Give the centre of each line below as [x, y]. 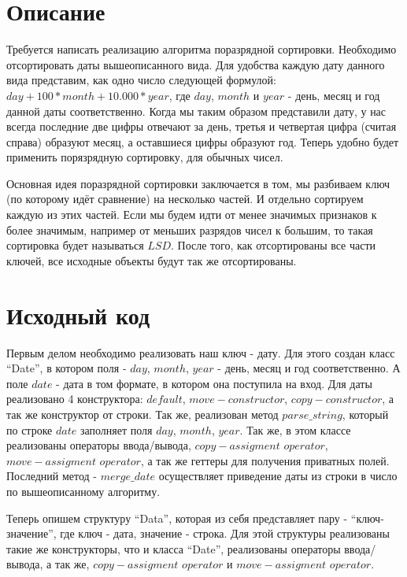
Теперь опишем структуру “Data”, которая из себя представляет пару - [177, 518]
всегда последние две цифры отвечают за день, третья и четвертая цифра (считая [202, 126]
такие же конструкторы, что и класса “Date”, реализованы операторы [174, 548]
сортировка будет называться [75, 245]
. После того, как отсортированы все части [274, 245]
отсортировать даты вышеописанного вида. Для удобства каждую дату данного [196, 64]
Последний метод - [52, 476]
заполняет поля [116, 429]
